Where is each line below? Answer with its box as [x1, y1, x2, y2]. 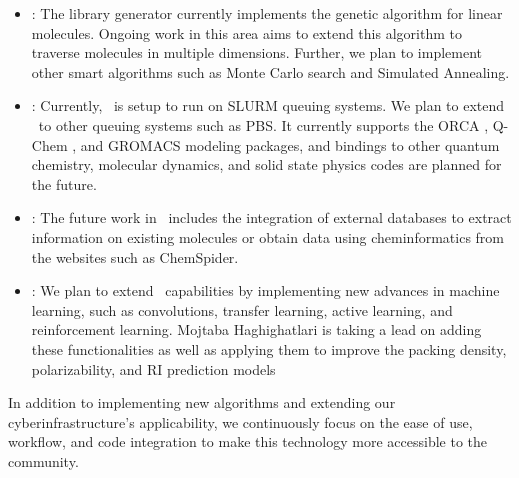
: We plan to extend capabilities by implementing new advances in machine [31, 280, 500, 301]
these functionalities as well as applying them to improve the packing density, [31, 338, 507, 359]
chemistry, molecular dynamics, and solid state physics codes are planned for [31, 154, 502, 175]
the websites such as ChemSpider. [31, 246, 239, 267]
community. [8, 450, 79, 471]
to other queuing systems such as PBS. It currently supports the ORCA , [38, 114, 489, 135]
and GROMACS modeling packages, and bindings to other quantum [80, 134, 500, 155]
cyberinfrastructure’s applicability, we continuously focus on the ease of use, [8, 411, 473, 432]
